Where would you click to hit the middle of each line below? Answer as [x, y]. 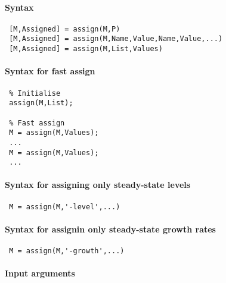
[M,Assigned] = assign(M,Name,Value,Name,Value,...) [116, 39]
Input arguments [40, 273]
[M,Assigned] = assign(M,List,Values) [86, 49]
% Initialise [35, 93]
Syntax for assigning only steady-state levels [98, 185]
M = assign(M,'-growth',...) [67, 251]
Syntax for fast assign [50, 71]
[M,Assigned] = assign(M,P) [65, 29]
